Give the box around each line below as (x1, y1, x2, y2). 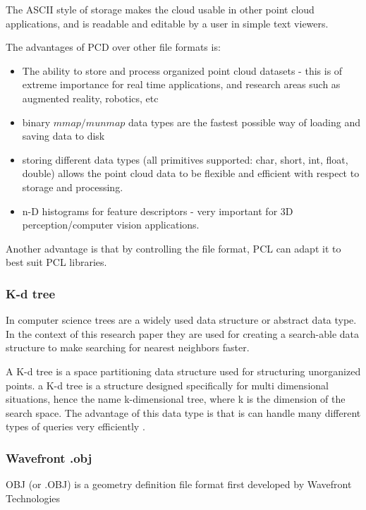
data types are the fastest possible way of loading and (128, 114, 361, 129)
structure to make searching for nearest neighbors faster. (6, 340, 250, 355)
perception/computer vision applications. (22, 217, 200, 232)
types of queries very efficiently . (6, 419, 145, 434)
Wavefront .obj (6, 449, 92, 466)
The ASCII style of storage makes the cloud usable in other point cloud (6, 2, 315, 16)
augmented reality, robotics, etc (22, 90, 159, 105)
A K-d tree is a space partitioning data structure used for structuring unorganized (6, 363, 361, 378)
